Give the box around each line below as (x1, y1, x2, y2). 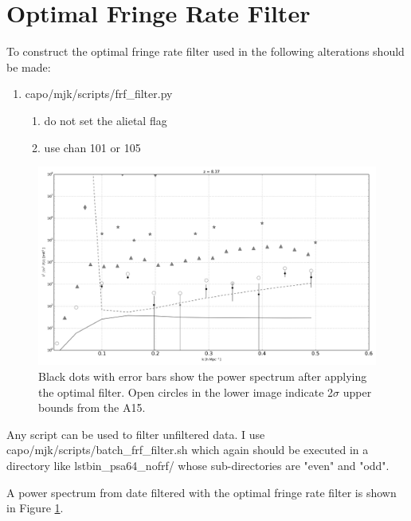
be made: (6, 58, 51, 75)
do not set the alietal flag (44, 112, 167, 128)
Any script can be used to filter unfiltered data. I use (6, 425, 265, 442)
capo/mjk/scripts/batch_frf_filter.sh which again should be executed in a (6, 441, 369, 458)
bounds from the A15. (38, 399, 146, 416)
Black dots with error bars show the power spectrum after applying (38, 367, 367, 384)
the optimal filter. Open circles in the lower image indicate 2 (38, 383, 334, 400)
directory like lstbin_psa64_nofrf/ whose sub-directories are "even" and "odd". (6, 456, 389, 473)
